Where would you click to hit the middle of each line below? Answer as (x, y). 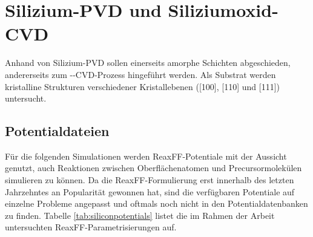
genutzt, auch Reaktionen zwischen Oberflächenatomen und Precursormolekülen (153, 168)
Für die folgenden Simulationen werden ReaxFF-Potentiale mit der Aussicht (146, 156)
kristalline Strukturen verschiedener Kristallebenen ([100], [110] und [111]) (142, 86)
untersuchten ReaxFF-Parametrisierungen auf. (91, 227)
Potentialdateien (57, 131)
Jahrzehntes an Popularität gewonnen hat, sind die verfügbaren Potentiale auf (150, 191)
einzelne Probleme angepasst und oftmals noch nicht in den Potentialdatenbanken (156, 203)
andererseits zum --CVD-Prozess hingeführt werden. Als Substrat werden (140, 74)
